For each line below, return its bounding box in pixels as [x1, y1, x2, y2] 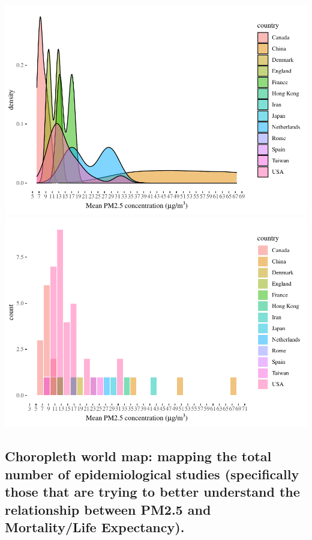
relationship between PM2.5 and [5, 500, 211, 518]
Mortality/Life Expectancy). [5, 517, 185, 536]
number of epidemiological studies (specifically [5, 464, 299, 483]
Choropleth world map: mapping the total [5, 447, 272, 465]
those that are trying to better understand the [5, 482, 300, 501]
